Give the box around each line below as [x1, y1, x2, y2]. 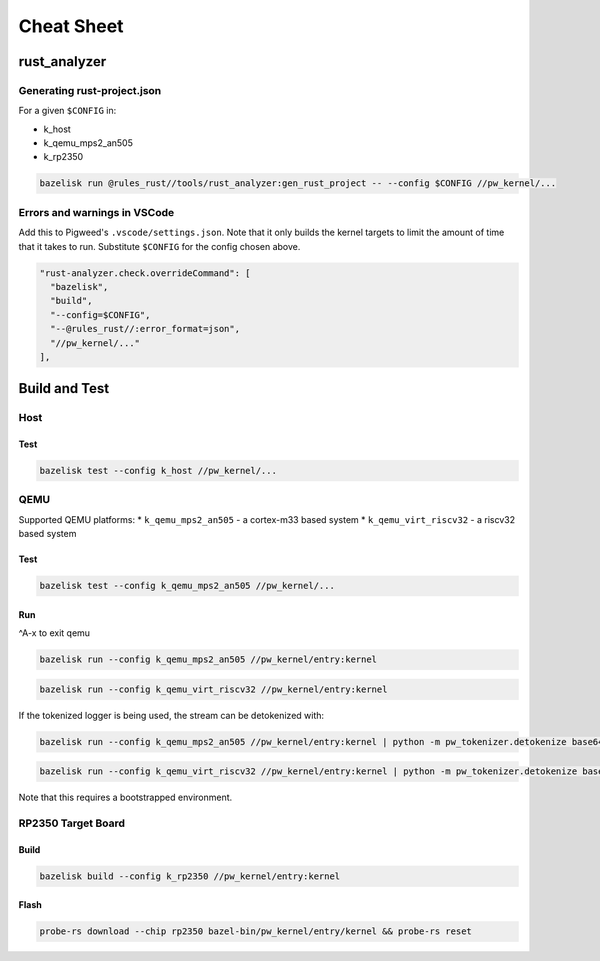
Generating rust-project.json [18, 83, 162, 97]
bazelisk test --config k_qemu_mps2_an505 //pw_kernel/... [39, 580, 335, 592]
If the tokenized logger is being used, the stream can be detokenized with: [18, 709, 325, 721]
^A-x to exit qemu [18, 627, 90, 639]
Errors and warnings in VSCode [18, 205, 175, 219]
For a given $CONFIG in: [18, 105, 117, 117]
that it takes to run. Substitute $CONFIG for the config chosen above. [18, 240, 301, 252]
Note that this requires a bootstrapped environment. [18, 791, 233, 804]
